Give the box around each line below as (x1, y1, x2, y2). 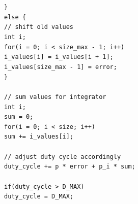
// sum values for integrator (4, 93, 106, 100)
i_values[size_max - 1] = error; (4, 63, 117, 71)
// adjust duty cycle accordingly (4, 153, 121, 160)
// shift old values (4, 23, 74, 31)
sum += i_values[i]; (4, 133, 74, 141)
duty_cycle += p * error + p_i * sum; (4, 163, 135, 171)
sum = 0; (4, 113, 34, 121)
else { (4, 13, 26, 21)
